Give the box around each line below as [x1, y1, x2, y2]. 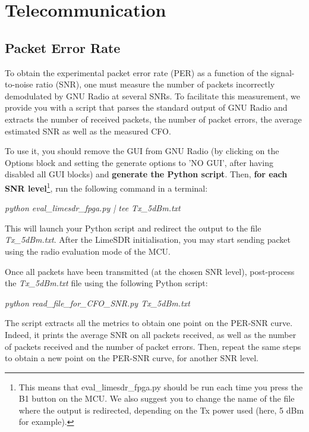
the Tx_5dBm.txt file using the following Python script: [5, 277, 208, 289]
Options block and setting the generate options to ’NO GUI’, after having [5, 156, 273, 168]
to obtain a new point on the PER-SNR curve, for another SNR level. [5, 352, 258, 364]
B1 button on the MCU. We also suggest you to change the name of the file [18, 392, 295, 405]
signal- [270, 66, 295, 79]
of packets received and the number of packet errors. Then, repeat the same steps [5, 340, 301, 352]
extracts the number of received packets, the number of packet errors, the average [5, 112, 302, 125]
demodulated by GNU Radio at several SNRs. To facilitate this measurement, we [5, 89, 301, 102]
